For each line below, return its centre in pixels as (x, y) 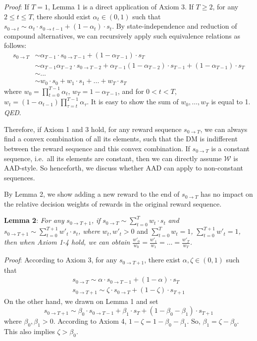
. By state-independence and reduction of (175, 26)
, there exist (162, 260)
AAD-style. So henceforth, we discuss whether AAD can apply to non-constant (124, 168)
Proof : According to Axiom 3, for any (61, 260)
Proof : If (17, 6)
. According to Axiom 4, (90, 321)
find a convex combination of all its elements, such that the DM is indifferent (121, 139)
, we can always (224, 129)
